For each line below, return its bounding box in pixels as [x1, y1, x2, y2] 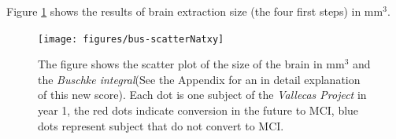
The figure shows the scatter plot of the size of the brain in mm [38, 56, 345, 72]
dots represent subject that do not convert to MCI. [38, 117, 284, 134]
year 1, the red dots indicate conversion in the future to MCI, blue [38, 102, 359, 119]
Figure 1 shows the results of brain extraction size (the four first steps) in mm [6, 3, 383, 19]
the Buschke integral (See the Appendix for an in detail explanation [38, 71, 361, 87]
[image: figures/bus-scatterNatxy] [38, 33, 224, 45]
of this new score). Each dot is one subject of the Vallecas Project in [38, 86, 367, 103]
